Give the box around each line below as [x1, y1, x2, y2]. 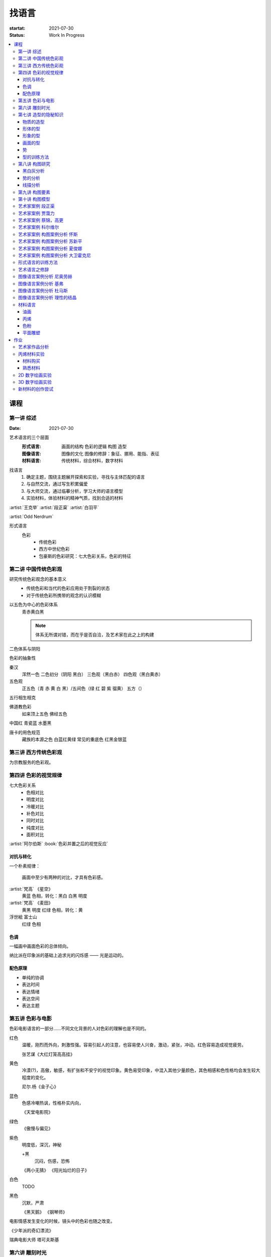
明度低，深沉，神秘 [22, 1141, 62, 1147]
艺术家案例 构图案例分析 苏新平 [18, 238, 82, 244]
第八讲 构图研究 [18, 161, 50, 167]
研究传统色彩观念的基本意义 [9, 576, 67, 582]
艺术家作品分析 [18, 344, 49, 350]
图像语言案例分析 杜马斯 [18, 288, 68, 294]
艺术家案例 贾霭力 [18, 210, 55, 216]
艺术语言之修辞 [18, 266, 49, 273]
